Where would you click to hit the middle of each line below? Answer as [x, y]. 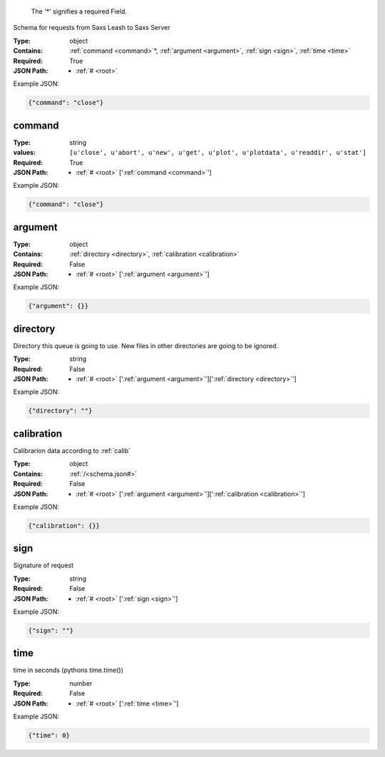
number [81, 683]
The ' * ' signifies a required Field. [79, 11]
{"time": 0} [49, 735]
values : [24, 153]
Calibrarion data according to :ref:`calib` [72, 450]
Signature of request [43, 565]
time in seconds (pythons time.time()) [68, 670]
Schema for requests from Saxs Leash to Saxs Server [92, 28]
